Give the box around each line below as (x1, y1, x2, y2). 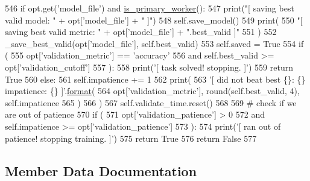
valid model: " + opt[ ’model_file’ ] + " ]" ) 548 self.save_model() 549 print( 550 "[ (5, 13, 303, 26)
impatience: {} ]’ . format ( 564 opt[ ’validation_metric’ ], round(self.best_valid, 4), (5, 84, 300, 97)
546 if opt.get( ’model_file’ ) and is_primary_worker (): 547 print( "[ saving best (5, 2, 294, 14)
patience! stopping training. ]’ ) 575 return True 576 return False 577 (5, 132, 257, 144)
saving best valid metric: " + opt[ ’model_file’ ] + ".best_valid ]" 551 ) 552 (5, 25, 277, 38)
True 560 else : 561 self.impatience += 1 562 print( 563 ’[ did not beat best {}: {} (5, 72, 306, 85)
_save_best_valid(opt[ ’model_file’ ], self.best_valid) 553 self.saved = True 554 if (5, 37, 304, 49)
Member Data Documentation (5, 161, 197, 180)
